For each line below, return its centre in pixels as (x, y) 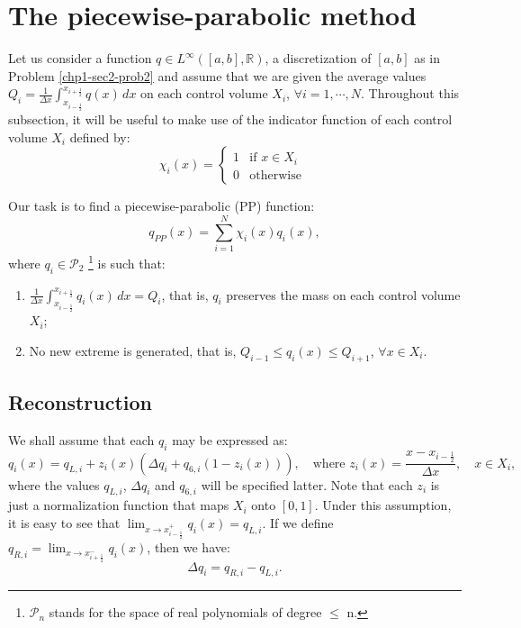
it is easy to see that (64, 522)
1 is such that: (127, 262)
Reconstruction (81, 402)
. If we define (298, 522)
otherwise (275, 175)
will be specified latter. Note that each (307, 484)
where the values (54, 484)
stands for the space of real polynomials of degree (185, 612)
